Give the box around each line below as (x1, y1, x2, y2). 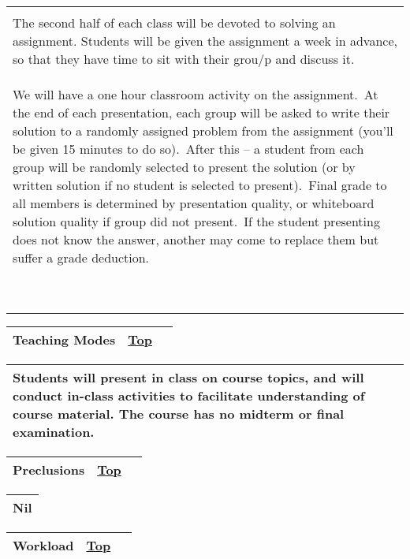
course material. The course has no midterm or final (13, 404, 345, 423)
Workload (13, 536, 74, 554)
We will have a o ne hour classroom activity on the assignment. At (13, 85, 378, 103)
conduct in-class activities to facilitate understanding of (13, 386, 365, 404)
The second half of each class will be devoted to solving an (13, 13, 336, 32)
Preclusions (13, 460, 85, 479)
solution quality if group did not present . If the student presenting (13, 212, 380, 230)
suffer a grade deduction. (13, 248, 150, 266)
